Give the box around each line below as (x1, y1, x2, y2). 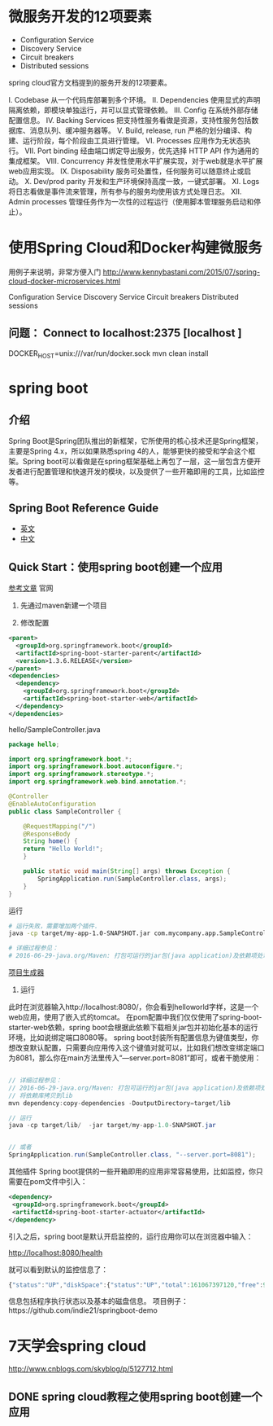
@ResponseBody (23, 830, 71, 838)
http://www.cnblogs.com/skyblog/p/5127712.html (8, 1364, 173, 1374)
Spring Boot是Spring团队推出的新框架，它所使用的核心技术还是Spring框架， (8, 437, 263, 446)
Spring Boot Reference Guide (8, 501, 159, 515)
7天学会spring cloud (8, 1336, 146, 1355)
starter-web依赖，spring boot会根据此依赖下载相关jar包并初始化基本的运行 (8, 1023, 258, 1033)
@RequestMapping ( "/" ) (23, 822, 96, 831)
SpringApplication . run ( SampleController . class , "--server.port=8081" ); (8, 1151, 256, 1159)
